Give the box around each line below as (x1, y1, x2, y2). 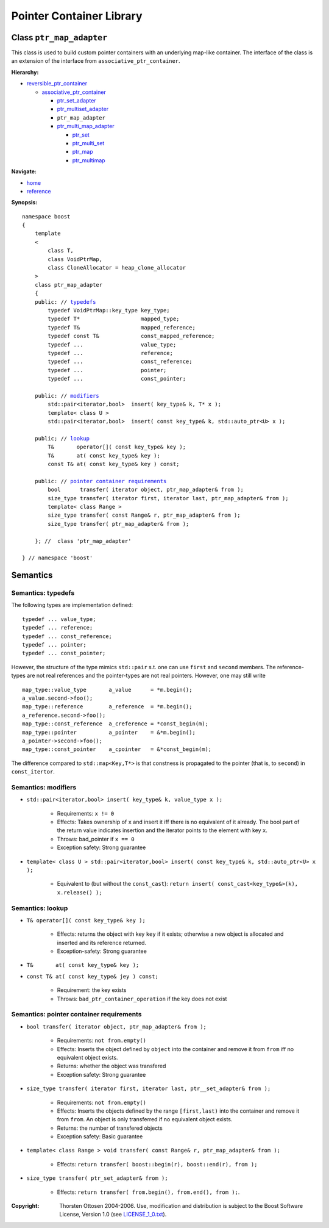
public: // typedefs (34, 298, 96, 305)
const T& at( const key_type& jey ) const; (26, 973, 158, 980)
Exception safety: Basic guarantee (57, 1133, 143, 1140)
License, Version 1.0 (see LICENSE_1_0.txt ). (59, 1211, 167, 1218)
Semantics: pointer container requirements (11, 1010, 142, 1019)
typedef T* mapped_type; (48, 315, 180, 323)
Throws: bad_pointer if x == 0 (57, 835, 135, 842)
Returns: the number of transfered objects (57, 1124, 163, 1132)
